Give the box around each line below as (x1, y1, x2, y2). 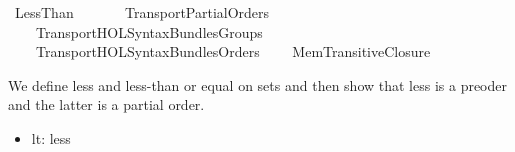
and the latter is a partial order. (8, 94, 205, 115)
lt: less (31, 127, 71, 148)
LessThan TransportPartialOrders (14, 2, 270, 22)
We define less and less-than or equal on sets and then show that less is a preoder (8, 74, 507, 95)
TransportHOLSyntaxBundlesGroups (35, 21, 263, 42)
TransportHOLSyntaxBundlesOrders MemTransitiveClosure (35, 41, 431, 62)
